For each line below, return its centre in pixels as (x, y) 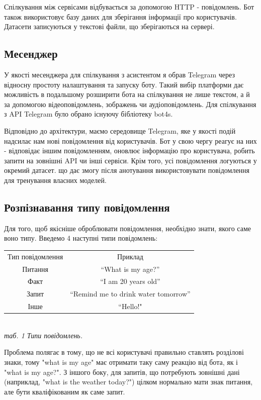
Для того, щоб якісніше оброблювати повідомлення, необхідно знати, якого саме (128, 228)
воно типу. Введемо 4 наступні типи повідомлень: (81, 238)
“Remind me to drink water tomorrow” (130, 294)
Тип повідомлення (35, 256)
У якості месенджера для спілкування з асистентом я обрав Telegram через (119, 74)
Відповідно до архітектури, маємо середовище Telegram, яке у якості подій (120, 130)
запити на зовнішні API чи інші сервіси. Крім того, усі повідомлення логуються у (130, 160)
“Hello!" (130, 306)
